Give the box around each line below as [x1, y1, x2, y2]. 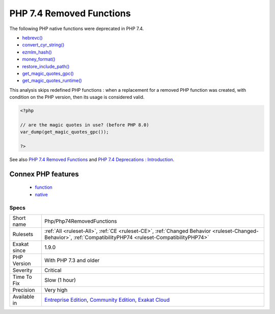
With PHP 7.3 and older [44, 256, 100, 264]
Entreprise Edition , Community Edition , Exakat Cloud [44, 296, 170, 303]
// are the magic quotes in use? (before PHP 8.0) [20, 122, 150, 127]
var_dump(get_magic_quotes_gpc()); [20, 129, 109, 135]
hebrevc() [22, 35, 43, 41]
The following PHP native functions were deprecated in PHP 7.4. [9, 25, 144, 32]
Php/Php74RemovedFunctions [44, 217, 117, 224]
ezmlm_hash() [22, 49, 52, 55]
